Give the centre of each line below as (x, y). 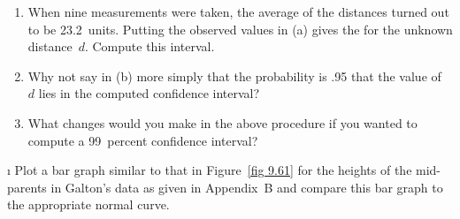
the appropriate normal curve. (88, 204)
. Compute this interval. (149, 46)
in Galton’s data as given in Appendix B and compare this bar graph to (247, 187)
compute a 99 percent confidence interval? (143, 140)
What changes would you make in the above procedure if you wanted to (222, 122)
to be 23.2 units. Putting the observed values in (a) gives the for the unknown (240, 29)
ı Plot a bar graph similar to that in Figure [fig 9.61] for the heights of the (210, 170)
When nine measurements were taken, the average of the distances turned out (238, 11)
